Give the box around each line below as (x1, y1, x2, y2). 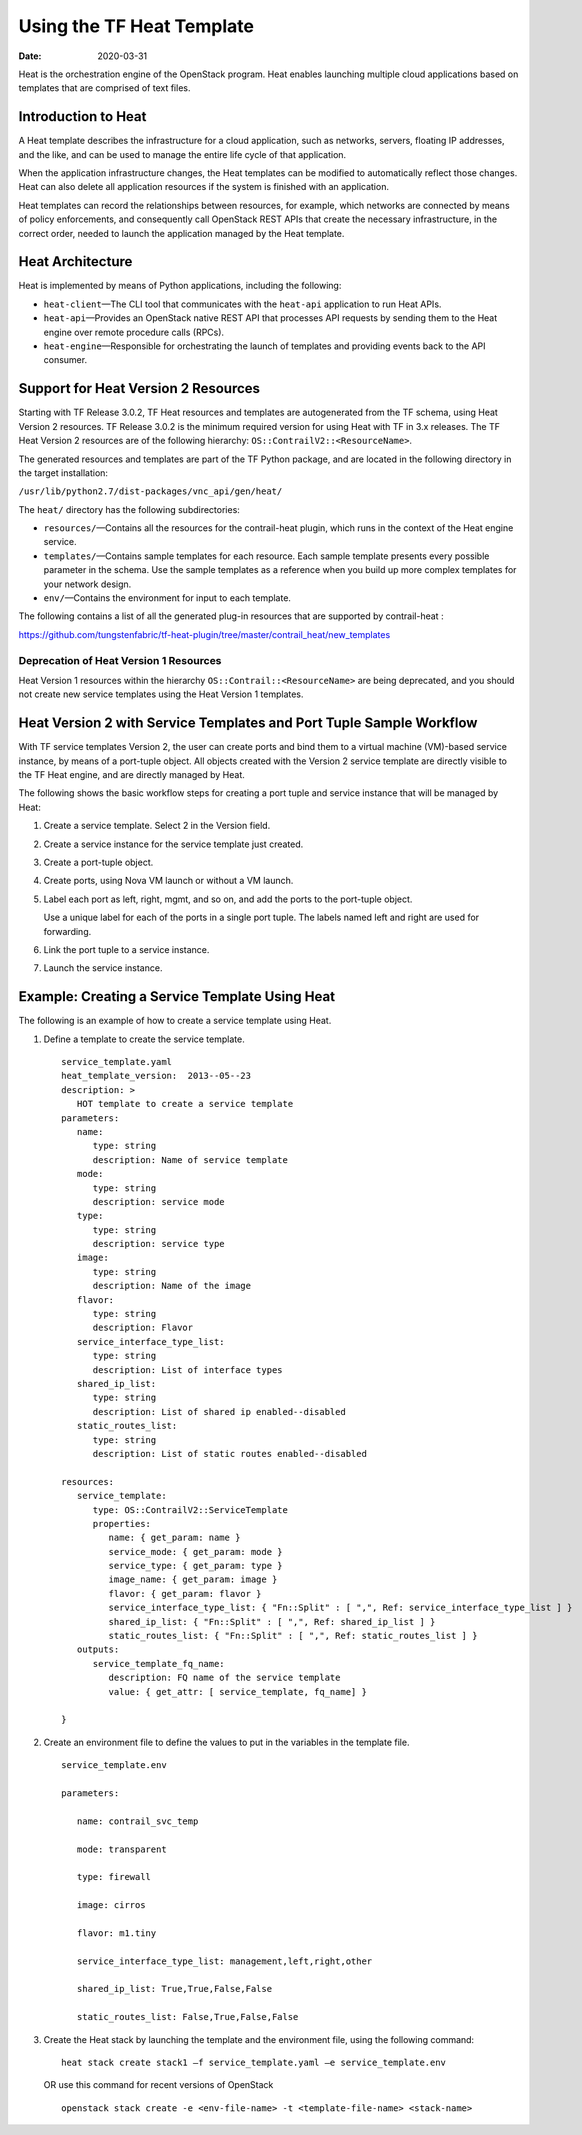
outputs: (76, 1644, 120, 1655)
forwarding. (43, 925, 92, 937)
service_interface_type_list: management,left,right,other (76, 1955, 373, 1967)
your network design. (43, 578, 132, 590)
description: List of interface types (92, 1364, 284, 1375)
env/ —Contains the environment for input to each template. (43, 592, 292, 604)
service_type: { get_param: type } (108, 1560, 284, 1572)
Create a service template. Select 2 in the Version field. (43, 820, 271, 832)
